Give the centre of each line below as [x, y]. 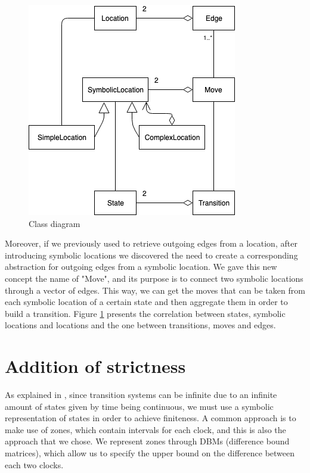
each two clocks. [34, 464]
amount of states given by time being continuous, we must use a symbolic [139, 406]
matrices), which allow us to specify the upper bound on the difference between [150, 453]
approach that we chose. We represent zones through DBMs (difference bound [147, 441]
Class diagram [55, 223]
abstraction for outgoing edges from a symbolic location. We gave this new [141, 267]
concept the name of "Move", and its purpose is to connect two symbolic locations [154, 278]
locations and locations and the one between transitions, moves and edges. [140, 325]
